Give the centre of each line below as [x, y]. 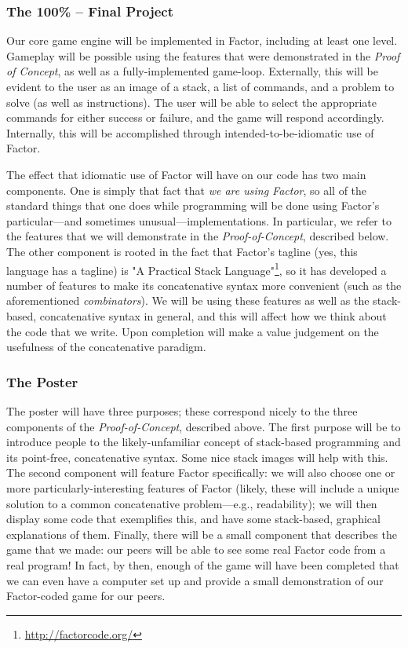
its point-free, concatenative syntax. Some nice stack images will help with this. [197, 457]
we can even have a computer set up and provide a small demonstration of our [195, 580]
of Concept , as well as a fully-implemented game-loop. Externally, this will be [192, 71]
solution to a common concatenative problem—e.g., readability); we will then [192, 503]
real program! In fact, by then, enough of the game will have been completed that [203, 564]
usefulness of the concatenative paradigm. [106, 347]
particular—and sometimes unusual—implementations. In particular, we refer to [199, 220]
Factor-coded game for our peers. [86, 596]
